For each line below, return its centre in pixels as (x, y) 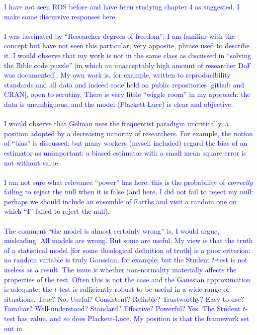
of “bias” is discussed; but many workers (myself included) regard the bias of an (126, 143)
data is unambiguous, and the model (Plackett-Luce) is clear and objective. (119, 104)
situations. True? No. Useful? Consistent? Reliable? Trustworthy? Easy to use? (124, 298)
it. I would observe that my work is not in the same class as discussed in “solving (128, 55)
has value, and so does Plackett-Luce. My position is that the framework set (133, 318)
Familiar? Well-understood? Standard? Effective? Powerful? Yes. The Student (122, 308)
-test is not (231, 260)
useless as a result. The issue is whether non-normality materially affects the (120, 270)
